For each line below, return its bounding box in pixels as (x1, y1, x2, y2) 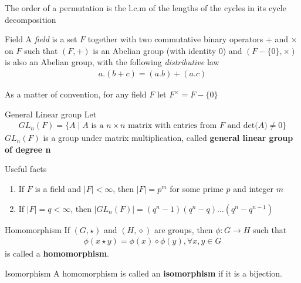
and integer (233, 183, 274, 194)
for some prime (170, 183, 224, 194)
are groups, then (154, 223, 213, 235)
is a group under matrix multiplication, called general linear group (43, 132, 293, 144)
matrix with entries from (128, 122, 217, 130)
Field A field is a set (5, 33, 77, 45)
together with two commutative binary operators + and (87, 33, 289, 45)
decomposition (5, 13, 56, 25)
